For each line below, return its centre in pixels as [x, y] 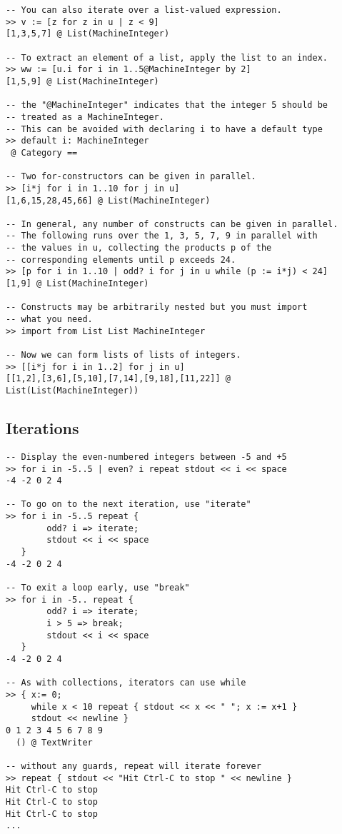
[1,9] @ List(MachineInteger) [77, 284]
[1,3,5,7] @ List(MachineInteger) [88, 34]
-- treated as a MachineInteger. [85, 117]
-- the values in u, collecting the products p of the [139, 248]
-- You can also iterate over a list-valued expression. [144, 10]
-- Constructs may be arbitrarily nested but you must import [157, 307]
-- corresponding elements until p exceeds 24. [121, 260]
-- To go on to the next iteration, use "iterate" [129, 504]
